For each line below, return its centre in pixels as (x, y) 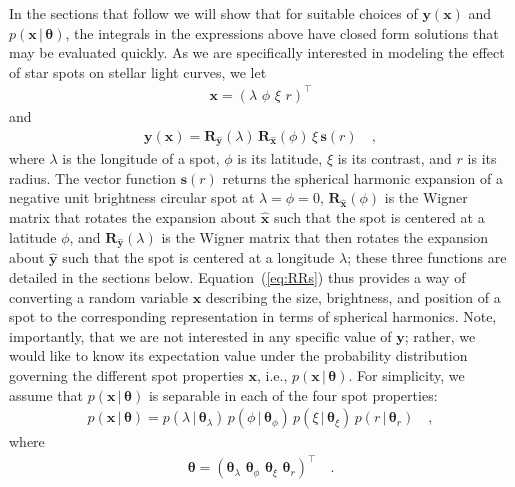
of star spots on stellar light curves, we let (138, 71)
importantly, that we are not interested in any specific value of (200, 335)
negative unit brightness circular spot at (132, 197)
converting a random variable (99, 296)
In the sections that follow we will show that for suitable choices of (213, 13)
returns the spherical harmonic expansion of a (362, 177)
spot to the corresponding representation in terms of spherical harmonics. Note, (253, 316)
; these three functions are (427, 257)
